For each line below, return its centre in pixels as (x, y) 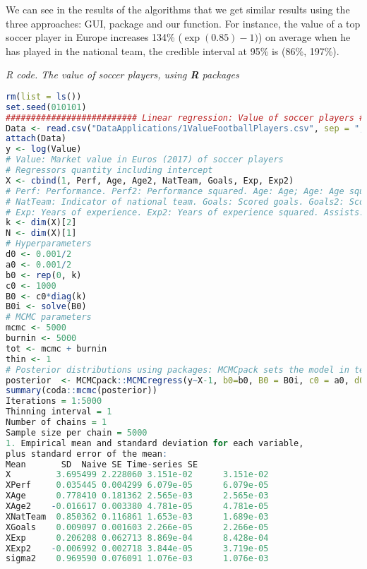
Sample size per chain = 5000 (77, 432)
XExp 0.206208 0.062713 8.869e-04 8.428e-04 (137, 538)
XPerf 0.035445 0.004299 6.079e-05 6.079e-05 (137, 485)
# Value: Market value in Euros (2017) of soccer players (145, 160)
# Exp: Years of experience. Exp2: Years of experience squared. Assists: (185, 212)
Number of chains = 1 (56, 423)
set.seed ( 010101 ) (46, 107)
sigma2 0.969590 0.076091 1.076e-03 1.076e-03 (137, 559)
